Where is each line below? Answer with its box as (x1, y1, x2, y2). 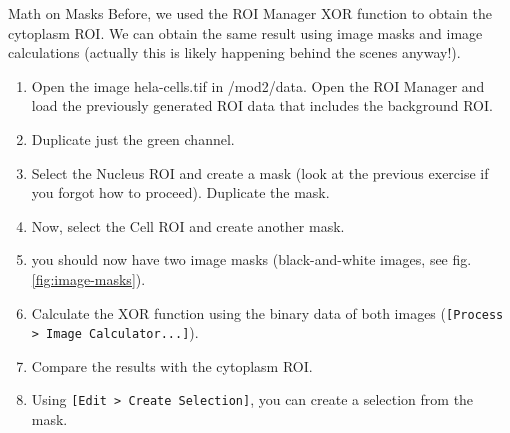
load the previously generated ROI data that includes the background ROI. (31, 95, 493, 116)
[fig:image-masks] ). (31, 268, 146, 289)
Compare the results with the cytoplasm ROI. (31, 355, 313, 376)
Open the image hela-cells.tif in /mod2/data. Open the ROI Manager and (31, 75, 485, 96)
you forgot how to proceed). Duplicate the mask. (31, 182, 330, 203)
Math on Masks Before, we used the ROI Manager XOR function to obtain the (8, 3, 492, 23)
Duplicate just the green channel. (31, 128, 235, 149)
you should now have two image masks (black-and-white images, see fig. (31, 249, 472, 270)
